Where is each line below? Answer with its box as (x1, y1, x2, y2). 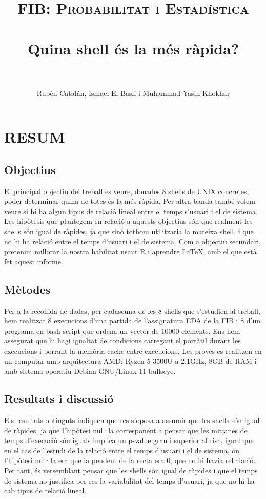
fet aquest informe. (4, 256, 63, 266)
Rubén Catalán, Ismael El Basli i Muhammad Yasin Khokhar (36, 87, 230, 98)
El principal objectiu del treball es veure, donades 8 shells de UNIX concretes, (4, 185, 249, 196)
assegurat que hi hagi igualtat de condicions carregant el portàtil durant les (4, 335, 241, 346)
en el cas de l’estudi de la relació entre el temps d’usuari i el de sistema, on (4, 445, 240, 455)
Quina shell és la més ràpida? (27, 37, 239, 59)
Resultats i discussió (4, 391, 114, 407)
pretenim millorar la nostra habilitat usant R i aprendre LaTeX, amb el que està (4, 246, 257, 257)
